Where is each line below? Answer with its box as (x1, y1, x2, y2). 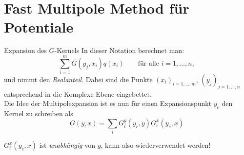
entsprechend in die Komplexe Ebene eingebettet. (4, 88, 152, 99)
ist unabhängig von (39, 140, 96, 150)
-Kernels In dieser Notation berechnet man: (54, 45, 184, 55)
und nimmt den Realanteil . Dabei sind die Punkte (4, 74, 153, 85)
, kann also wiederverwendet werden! (101, 140, 211, 150)
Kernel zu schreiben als (4, 108, 73, 119)
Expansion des (4, 45, 47, 55)
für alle (138, 60, 159, 67)
